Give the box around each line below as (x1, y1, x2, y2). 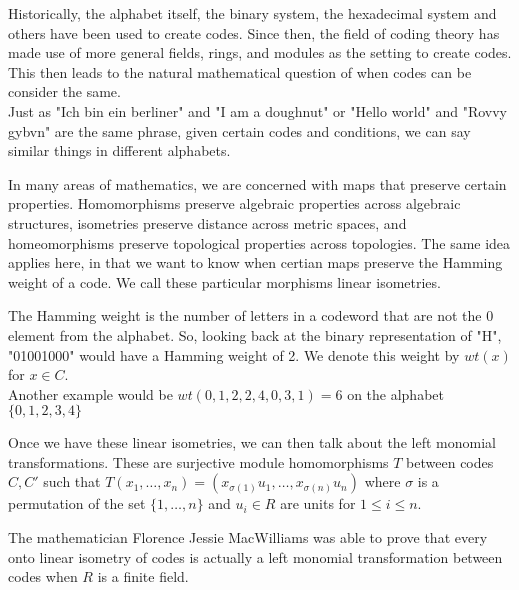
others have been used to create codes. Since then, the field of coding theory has (8, 22, 500, 43)
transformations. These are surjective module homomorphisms (8, 451, 389, 472)
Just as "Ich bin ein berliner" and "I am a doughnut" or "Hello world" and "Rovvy (8, 100, 507, 121)
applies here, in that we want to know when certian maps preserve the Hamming (8, 252, 503, 273)
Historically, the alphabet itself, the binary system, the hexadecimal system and (8, 3, 497, 23)
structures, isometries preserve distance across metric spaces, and (8, 212, 407, 233)
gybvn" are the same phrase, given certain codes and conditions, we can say (8, 120, 471, 141)
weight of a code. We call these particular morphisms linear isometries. (8, 271, 441, 292)
